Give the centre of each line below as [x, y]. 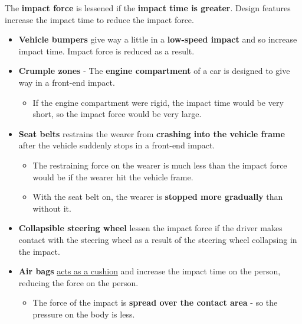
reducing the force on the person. [78, 282]
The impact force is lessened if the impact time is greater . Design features [148, 8]
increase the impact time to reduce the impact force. [99, 19]
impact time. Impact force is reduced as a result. [106, 51]
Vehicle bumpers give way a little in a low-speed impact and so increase [158, 39]
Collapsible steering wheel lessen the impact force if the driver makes [150, 228]
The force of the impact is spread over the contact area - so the [155, 302]
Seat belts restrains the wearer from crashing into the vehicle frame [152, 133]
